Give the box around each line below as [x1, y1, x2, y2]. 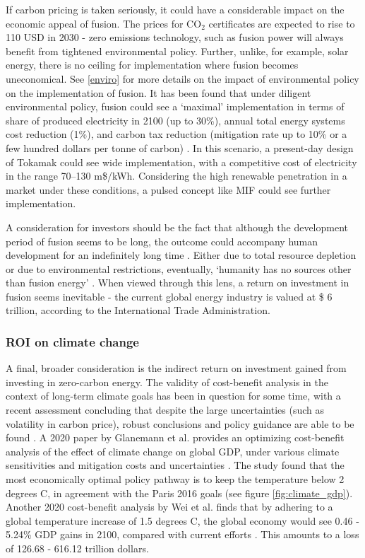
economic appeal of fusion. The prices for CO [6, 16, 202, 30]
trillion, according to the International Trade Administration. [6, 303, 270, 318]
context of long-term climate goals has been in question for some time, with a [6, 388, 341, 403]
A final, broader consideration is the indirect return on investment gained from [6, 361, 347, 376]
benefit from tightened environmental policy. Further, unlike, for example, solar [6, 43, 349, 58]
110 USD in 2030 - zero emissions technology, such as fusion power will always [6, 30, 344, 45]
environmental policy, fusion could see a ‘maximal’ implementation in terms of [6, 99, 345, 114]
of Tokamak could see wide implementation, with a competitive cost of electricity [6, 154, 357, 169]
